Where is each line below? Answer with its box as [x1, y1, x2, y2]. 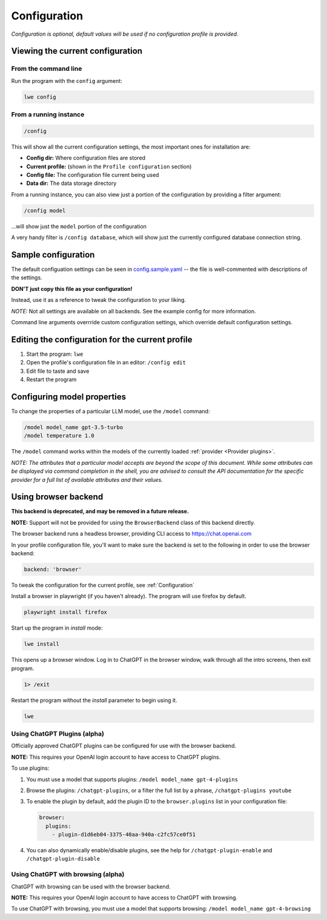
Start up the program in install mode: [11, 624, 103, 632]
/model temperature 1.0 [24, 432, 95, 439]
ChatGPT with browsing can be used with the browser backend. [11, 882, 171, 890]
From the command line [11, 64, 82, 73]
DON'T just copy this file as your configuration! [11, 285, 133, 292]
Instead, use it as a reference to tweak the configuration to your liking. [11, 296, 187, 304]
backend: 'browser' [24, 565, 82, 573]
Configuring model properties [11, 392, 127, 402]
